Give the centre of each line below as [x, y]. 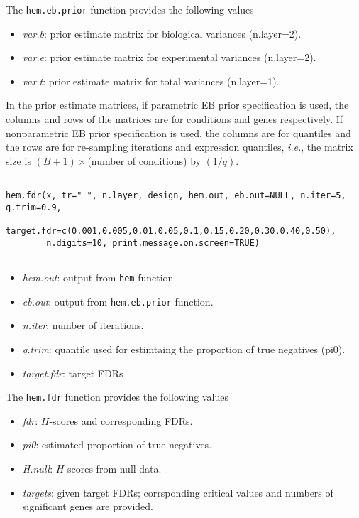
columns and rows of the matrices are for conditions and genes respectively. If [175, 119]
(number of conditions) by [144, 160]
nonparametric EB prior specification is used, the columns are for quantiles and [178, 133]
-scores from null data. [113, 468]
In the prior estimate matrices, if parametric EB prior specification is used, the [177, 105]
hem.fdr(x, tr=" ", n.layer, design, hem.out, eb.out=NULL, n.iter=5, [176, 196]
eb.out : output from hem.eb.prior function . [118, 301]
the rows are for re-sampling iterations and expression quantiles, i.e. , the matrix [179, 147]
